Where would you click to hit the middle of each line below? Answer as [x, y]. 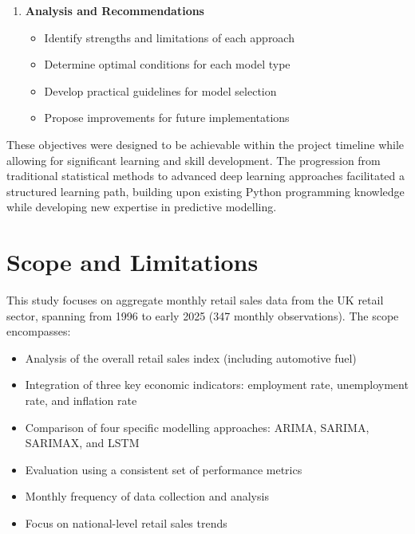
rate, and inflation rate [81, 400]
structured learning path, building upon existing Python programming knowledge [206, 191]
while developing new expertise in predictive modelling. [142, 207]
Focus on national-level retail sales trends [126, 523]
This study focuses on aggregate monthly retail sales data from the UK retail [195, 300]
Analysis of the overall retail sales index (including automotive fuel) [191, 357]
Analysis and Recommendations [115, 10]
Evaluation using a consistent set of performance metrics [164, 469]
